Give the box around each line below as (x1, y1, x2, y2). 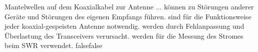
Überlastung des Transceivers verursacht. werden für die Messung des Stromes (4, 30, 244, 41)
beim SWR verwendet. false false (4, 40, 103, 51)
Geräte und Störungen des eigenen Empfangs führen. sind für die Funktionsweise (4, 11, 252, 21)
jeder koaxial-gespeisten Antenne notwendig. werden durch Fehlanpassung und (4, 21, 245, 31)
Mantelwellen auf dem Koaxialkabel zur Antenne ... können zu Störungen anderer (4, 1, 254, 11)
